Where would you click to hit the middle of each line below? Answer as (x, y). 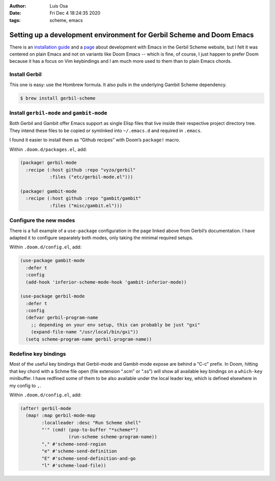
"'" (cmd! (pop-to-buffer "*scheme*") (90, 430)
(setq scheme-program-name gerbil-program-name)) (89, 339)
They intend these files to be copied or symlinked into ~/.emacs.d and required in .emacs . (106, 131)
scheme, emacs (66, 20)
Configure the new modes (42, 220)
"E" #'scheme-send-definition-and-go (89, 458)
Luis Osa (59, 6)
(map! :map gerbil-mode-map (61, 415)
